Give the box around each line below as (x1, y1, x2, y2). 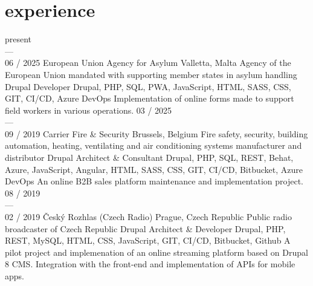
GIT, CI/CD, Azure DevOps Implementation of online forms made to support (5, 92, 294, 105)
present (5, 33, 32, 45)
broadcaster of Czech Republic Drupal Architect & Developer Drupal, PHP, (5, 222, 286, 235)
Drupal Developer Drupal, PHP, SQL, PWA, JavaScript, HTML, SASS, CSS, (5, 80, 291, 93)
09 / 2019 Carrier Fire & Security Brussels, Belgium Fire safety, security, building (5, 127, 308, 140)
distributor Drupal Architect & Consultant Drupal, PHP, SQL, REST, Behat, (5, 151, 294, 164)
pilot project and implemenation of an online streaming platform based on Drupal (5, 245, 308, 258)
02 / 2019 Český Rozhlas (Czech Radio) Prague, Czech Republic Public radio (5, 210, 292, 223)
